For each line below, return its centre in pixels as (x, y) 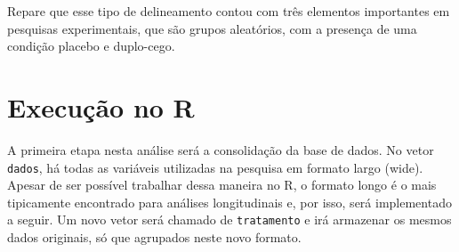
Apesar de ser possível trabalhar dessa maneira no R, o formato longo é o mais (222, 185)
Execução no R (101, 106)
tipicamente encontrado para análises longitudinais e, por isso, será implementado (229, 202)
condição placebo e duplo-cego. (91, 46)
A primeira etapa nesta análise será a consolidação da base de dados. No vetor (221, 149)
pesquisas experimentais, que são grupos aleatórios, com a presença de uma (212, 28)
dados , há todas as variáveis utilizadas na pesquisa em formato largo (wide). (215, 167)
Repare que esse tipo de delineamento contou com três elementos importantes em (229, 11)
